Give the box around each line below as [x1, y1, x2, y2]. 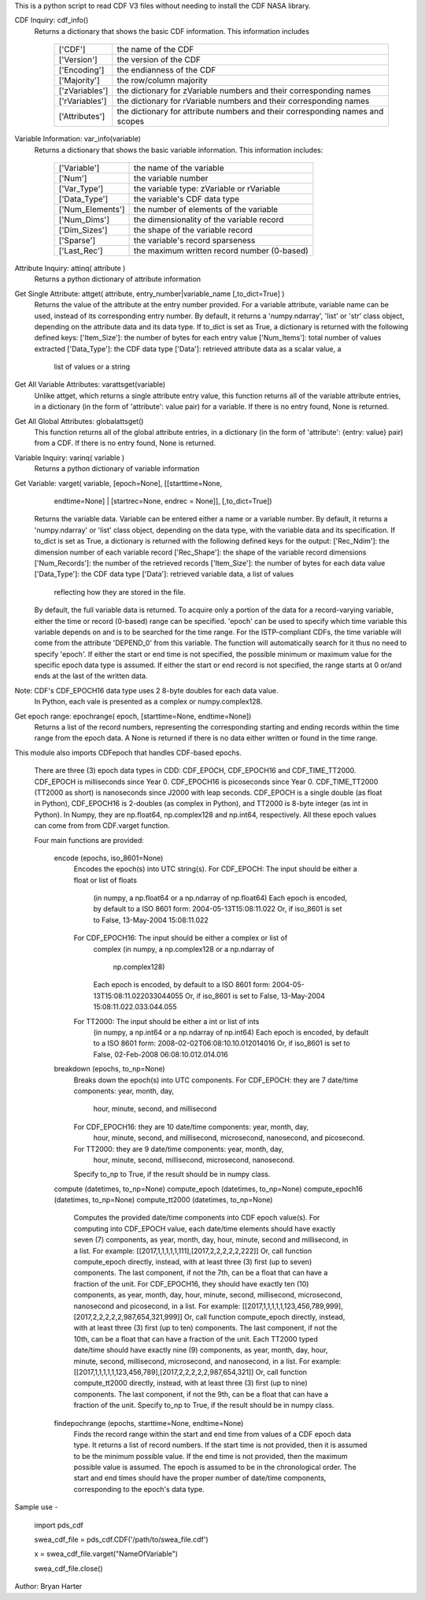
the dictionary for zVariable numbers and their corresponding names [116, 85, 371, 96]
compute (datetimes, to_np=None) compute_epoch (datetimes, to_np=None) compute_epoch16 [54, 1184, 364, 1194]
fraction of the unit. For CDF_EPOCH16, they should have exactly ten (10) [73, 1279, 309, 1288]
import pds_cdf [34, 1520, 84, 1530]
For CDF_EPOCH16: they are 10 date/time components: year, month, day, [73, 1122, 309, 1131]
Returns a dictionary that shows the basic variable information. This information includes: [34, 145, 323, 154]
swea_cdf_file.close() [34, 1564, 103, 1573]
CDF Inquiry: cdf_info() [14, 16, 89, 25]
